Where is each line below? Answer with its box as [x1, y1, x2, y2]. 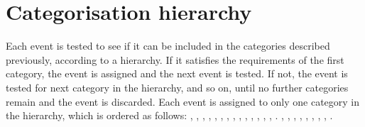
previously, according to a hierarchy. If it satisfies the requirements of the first [6, 52, 344, 67]
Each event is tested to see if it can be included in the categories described [6, 38, 330, 53]
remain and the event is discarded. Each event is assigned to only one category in [6, 94, 360, 109]
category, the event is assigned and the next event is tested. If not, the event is [6, 66, 348, 81]
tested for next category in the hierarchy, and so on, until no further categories [6, 79, 349, 94]
